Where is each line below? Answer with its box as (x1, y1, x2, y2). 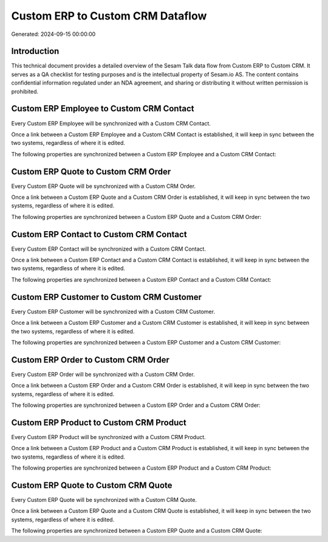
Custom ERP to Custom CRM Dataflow (11, 9, 207, 23)
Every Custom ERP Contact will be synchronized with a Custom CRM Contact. (11, 245, 207, 252)
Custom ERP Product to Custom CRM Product (11, 417, 186, 428)
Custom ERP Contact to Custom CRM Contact (11, 229, 188, 240)
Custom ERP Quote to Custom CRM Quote (11, 480, 173, 490)
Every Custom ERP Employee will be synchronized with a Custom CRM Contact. (11, 119, 211, 127)
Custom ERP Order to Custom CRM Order (11, 355, 170, 365)
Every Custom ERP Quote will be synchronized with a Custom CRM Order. (11, 182, 196, 190)
